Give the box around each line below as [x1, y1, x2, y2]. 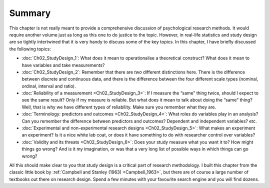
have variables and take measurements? [21, 62, 105, 68]
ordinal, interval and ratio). [21, 83, 76, 89]
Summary [9, 7, 51, 18]
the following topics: [9, 45, 51, 52]
